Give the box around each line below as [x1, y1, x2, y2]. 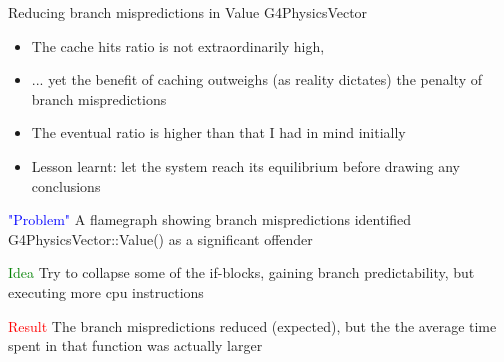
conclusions [31, 175, 101, 196]
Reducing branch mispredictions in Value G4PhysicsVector [8, 2, 368, 22]
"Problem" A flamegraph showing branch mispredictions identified [8, 209, 412, 230]
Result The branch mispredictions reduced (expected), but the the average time [8, 315, 497, 336]
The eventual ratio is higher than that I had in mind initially [31, 122, 406, 143]
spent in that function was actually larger [8, 335, 263, 356]
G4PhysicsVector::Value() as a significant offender [8, 228, 313, 249]
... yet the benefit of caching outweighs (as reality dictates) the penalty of [31, 69, 482, 90]
